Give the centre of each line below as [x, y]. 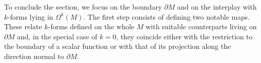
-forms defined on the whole [91, 26]
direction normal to [34, 56]
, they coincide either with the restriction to [184, 36]
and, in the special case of [57, 36]
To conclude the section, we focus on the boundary [83, 7]
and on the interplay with [217, 7]
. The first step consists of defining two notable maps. [166, 16]
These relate [23, 26]
